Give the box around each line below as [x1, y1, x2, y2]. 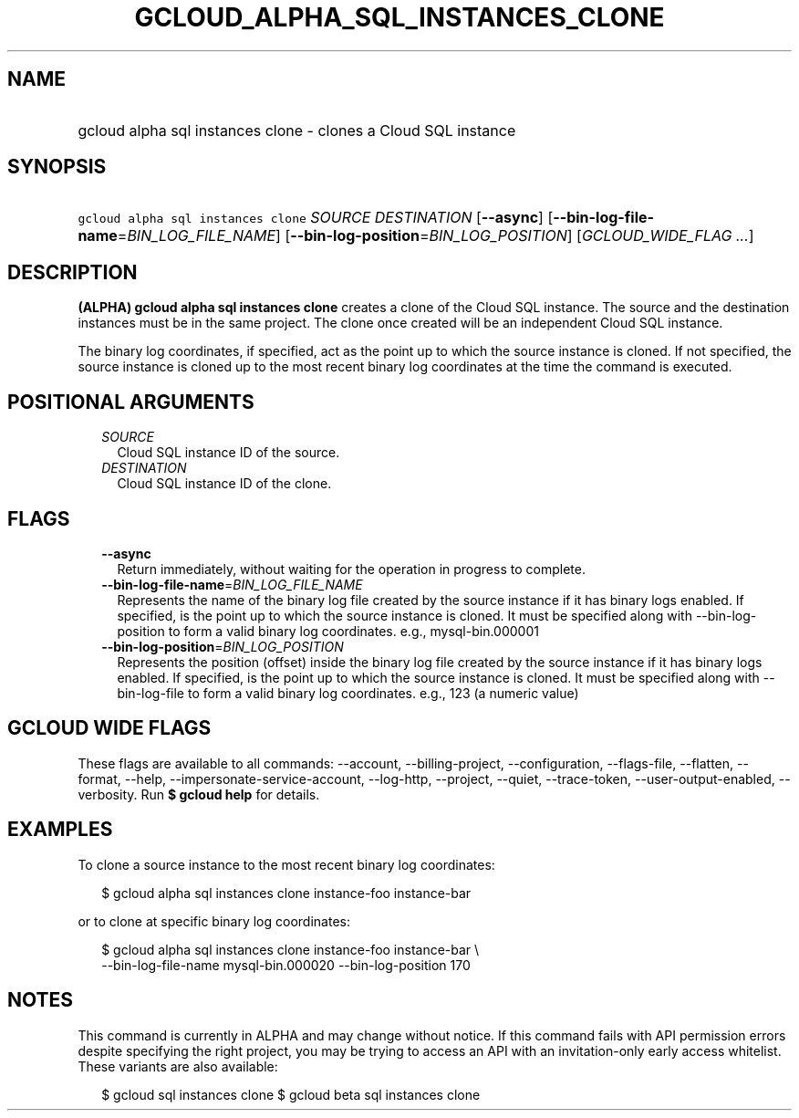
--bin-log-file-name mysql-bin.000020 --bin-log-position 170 [101, 956, 471, 973]
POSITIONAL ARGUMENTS [7, 390, 254, 413]
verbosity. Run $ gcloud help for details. [78, 786, 320, 802]
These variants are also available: [78, 1058, 278, 1074]
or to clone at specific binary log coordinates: [78, 913, 350, 929]
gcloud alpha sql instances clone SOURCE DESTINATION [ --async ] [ [78, 208, 554, 227]
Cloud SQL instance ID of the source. [117, 444, 340, 461]
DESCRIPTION [7, 260, 138, 284]
